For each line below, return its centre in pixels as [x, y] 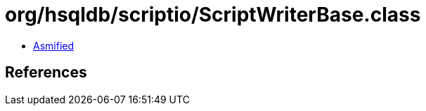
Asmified [54, 45]
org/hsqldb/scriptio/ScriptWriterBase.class [213, 15]
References [46, 73]
